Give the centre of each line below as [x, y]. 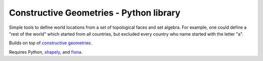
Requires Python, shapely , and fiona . [46, 52]
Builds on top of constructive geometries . [50, 43]
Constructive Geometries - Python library [95, 13]
